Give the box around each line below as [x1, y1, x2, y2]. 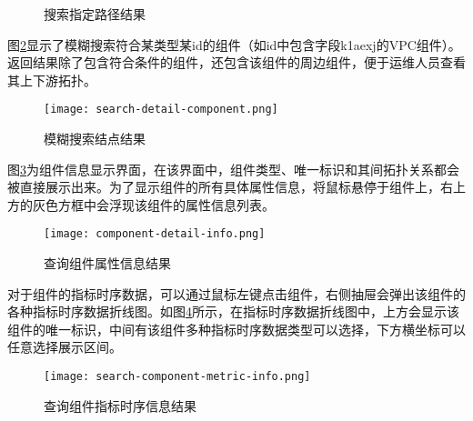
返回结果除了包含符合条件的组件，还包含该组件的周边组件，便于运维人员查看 [7, 53, 466, 72]
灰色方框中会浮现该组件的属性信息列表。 [32, 195, 275, 214]
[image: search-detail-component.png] [44, 103, 278, 116]
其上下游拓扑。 [7, 70, 96, 89]
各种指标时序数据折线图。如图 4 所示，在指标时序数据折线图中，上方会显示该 [7, 302, 459, 321]
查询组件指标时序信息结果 [44, 396, 196, 415]
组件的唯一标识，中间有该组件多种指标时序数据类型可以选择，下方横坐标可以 [7, 319, 466, 338]
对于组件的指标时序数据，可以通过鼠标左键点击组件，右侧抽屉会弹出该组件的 [7, 284, 466, 303]
